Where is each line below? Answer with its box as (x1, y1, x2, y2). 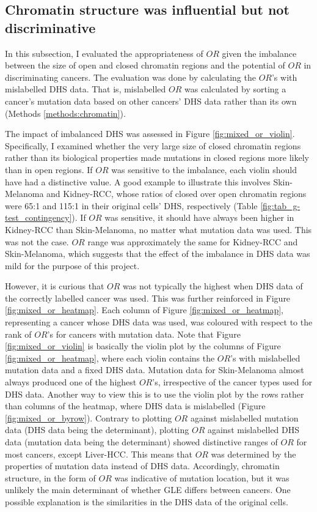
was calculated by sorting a (184, 83, 286, 95)
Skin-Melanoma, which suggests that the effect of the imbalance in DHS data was (5, 247, 310, 260)
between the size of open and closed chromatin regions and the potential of (5, 59, 285, 72)
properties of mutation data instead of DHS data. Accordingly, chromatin (5, 459, 280, 472)
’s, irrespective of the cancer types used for (152, 376, 313, 388)
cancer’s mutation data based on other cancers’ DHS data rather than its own (5, 94, 297, 107)
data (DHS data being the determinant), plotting (5, 423, 189, 436)
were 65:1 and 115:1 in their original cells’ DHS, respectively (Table (5, 199, 258, 212)
